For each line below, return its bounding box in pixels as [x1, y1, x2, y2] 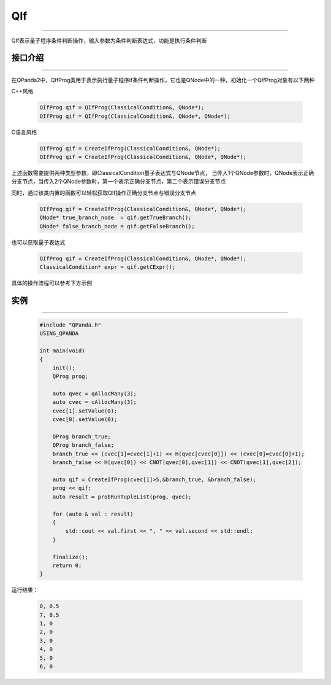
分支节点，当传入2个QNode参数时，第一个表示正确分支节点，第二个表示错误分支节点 [11, 178, 226, 185]
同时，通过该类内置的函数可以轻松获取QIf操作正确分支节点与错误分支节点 [11, 189, 196, 196]
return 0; [52, 562, 82, 569]
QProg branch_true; [52, 433, 112, 440]
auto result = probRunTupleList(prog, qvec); [52, 493, 192, 500]
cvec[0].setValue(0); [52, 416, 118, 423]
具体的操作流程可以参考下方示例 [11, 279, 92, 287]
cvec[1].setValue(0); [52, 407, 118, 414]
